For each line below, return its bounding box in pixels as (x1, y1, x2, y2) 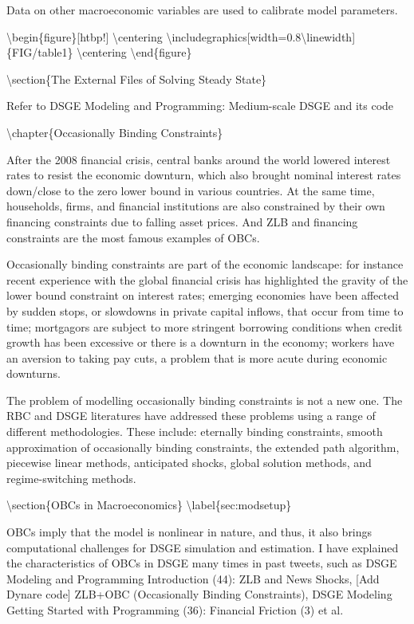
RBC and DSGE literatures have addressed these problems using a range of (6, 407, 376, 424)
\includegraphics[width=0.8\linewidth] (166, 28, 356, 45)
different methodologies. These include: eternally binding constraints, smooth (6, 423, 383, 440)
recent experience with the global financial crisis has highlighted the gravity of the (6, 271, 408, 288)
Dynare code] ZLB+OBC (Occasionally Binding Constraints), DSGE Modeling (6, 586, 392, 602)
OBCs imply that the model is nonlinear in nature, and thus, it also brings (6, 524, 373, 540)
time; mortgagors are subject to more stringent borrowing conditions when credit (6, 318, 403, 335)
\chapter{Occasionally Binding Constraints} (6, 124, 223, 140)
